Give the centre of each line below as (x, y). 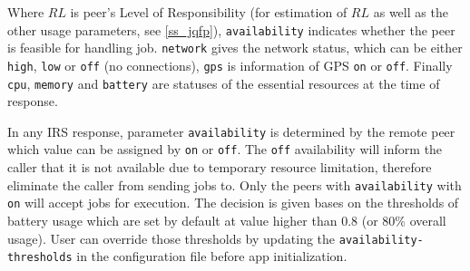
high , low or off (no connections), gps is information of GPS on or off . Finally (230, 65)
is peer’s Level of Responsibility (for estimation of (209, 12)
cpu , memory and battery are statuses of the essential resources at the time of (224, 83)
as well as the (411, 12)
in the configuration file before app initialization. (212, 256)
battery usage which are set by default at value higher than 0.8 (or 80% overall (227, 221)
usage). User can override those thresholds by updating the (171, 238)
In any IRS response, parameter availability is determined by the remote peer (231, 131)
